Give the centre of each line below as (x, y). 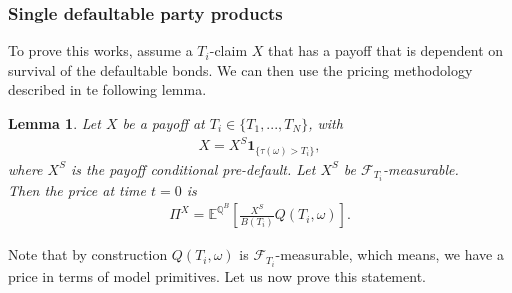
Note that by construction (88, 254)
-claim (228, 50)
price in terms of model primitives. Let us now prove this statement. (217, 275)
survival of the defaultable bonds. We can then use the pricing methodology (240, 69)
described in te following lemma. (107, 89)
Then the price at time (77, 189)
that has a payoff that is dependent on (385, 50)
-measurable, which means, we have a (390, 254)
